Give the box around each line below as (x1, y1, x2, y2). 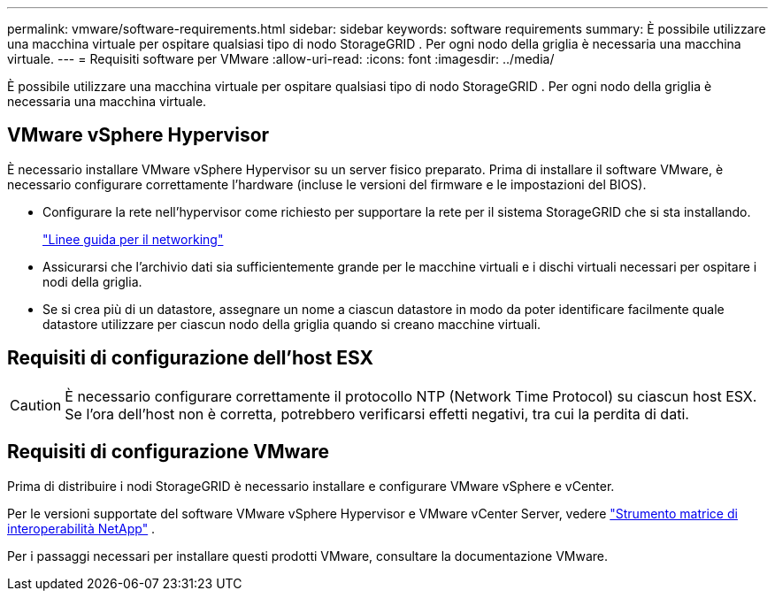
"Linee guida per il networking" (42, 231, 224, 247)
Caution (10, 395, 62, 414)
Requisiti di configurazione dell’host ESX (7, 347, 374, 370)
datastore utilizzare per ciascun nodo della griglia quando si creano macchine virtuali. (42, 316, 541, 332)
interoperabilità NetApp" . (7, 520, 156, 536)
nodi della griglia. (42, 273, 142, 289)
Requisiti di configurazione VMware (7, 441, 330, 464)
